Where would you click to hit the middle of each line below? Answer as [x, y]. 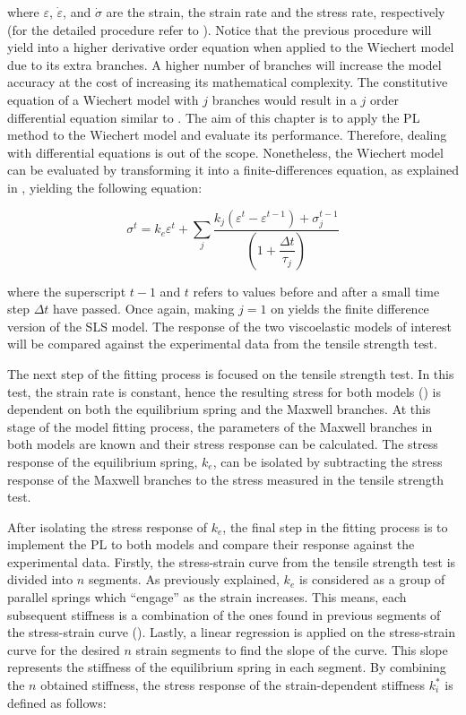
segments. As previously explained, [184, 579]
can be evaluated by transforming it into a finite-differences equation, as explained [233, 170]
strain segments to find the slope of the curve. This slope [292, 649]
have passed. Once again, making [144, 309]
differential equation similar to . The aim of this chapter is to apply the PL [214, 117]
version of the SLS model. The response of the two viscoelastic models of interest [229, 326]
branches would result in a [284, 99]
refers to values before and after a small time [316, 291]
